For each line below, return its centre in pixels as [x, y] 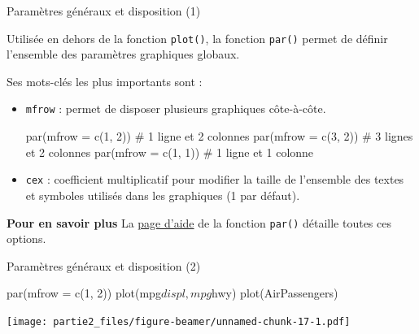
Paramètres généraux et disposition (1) [104, 11]
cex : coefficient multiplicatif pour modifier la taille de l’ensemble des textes [215, 179]
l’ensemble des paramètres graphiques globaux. [123, 54]
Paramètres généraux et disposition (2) [104, 265]
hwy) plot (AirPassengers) [275, 293]
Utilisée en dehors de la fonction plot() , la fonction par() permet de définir [197, 38]
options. [26, 239]
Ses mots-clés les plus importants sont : [105, 81]
